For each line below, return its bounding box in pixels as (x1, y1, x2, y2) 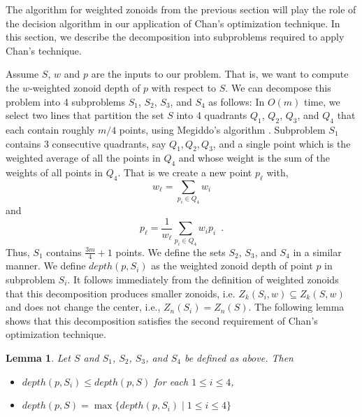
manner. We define (6, 258, 86, 273)
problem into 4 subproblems (6, 94, 125, 108)
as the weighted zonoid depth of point (151, 258, 313, 273)
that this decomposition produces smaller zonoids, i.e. (6, 285, 236, 300)
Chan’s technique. (6, 43, 82, 57)
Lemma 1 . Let (6, 350, 71, 365)
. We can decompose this (225, 80, 331, 94)
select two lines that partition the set (6, 108, 164, 122)
